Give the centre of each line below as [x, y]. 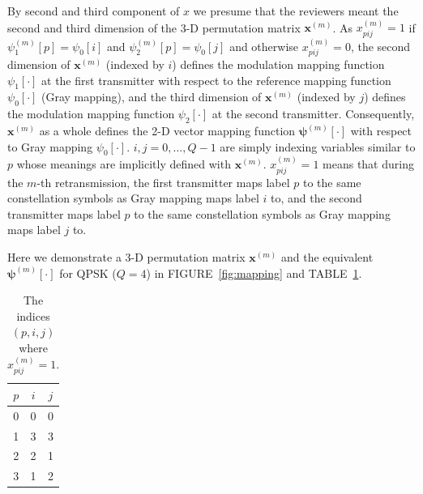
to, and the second [316, 198]
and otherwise [264, 46]
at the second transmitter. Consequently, [313, 114]
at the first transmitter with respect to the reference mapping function [216, 80]
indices [33, 315]
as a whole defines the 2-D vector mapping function [167, 131]
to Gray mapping [50, 146]
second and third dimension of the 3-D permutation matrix [154, 27]
